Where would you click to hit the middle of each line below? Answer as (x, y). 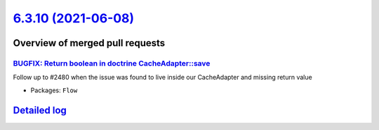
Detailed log (40, 110)
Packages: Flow (54, 90)
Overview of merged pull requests (89, 43)
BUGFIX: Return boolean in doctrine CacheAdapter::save (112, 63)
